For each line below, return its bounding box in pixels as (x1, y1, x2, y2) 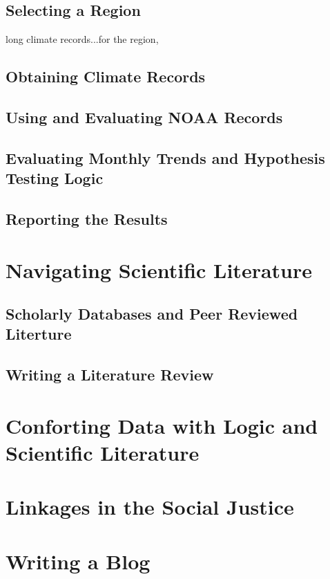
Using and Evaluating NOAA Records (6, 106, 283, 127)
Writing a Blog (6, 546, 151, 575)
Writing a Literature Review (6, 364, 214, 385)
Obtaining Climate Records (6, 66, 206, 87)
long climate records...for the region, (6, 32, 159, 46)
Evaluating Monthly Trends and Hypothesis (6, 147, 325, 168)
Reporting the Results (6, 208, 168, 229)
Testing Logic (6, 167, 104, 189)
